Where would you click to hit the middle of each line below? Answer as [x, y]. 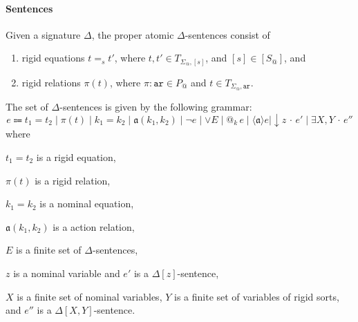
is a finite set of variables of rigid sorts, [256, 296]
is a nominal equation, [87, 203]
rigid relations [51, 82]
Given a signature [43, 34]
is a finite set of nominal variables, [89, 296]
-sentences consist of [227, 34]
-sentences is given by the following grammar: [156, 106]
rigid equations [53, 58]
